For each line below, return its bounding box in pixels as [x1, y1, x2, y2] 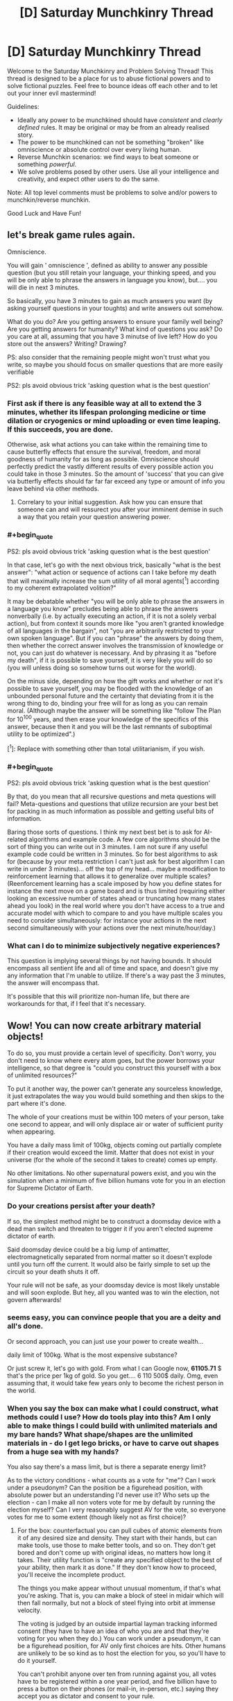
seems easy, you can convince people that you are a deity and [7, 1313, 221, 1322]
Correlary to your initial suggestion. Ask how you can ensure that [17, 498, 203, 506]
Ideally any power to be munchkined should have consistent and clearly [17, 116, 223, 124]
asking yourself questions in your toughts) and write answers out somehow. [7, 304, 224, 312]
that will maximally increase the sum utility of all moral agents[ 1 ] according [7, 575, 220, 585]
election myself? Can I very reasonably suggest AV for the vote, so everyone [7, 1505, 226, 1514]
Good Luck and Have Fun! [7, 209, 82, 217]
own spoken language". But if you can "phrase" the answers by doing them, [7, 634, 224, 642]
